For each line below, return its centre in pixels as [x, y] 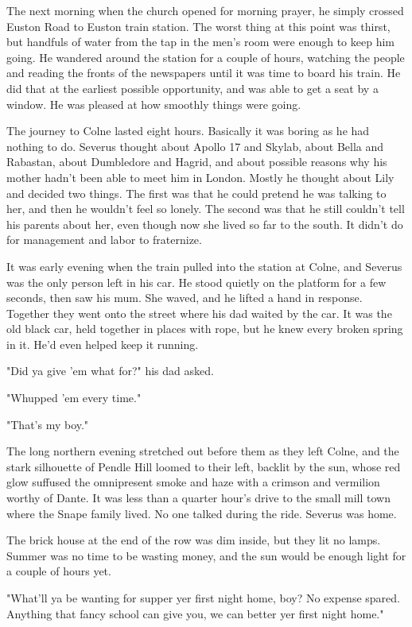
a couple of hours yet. [59, 571]
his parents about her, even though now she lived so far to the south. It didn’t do [205, 224]
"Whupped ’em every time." [74, 398]
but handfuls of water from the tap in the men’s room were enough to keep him [200, 42]
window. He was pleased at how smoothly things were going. [154, 104]
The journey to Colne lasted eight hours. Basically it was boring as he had [188, 131]
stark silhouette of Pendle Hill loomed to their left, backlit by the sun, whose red [204, 466]
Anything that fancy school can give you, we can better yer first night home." [195, 613]
